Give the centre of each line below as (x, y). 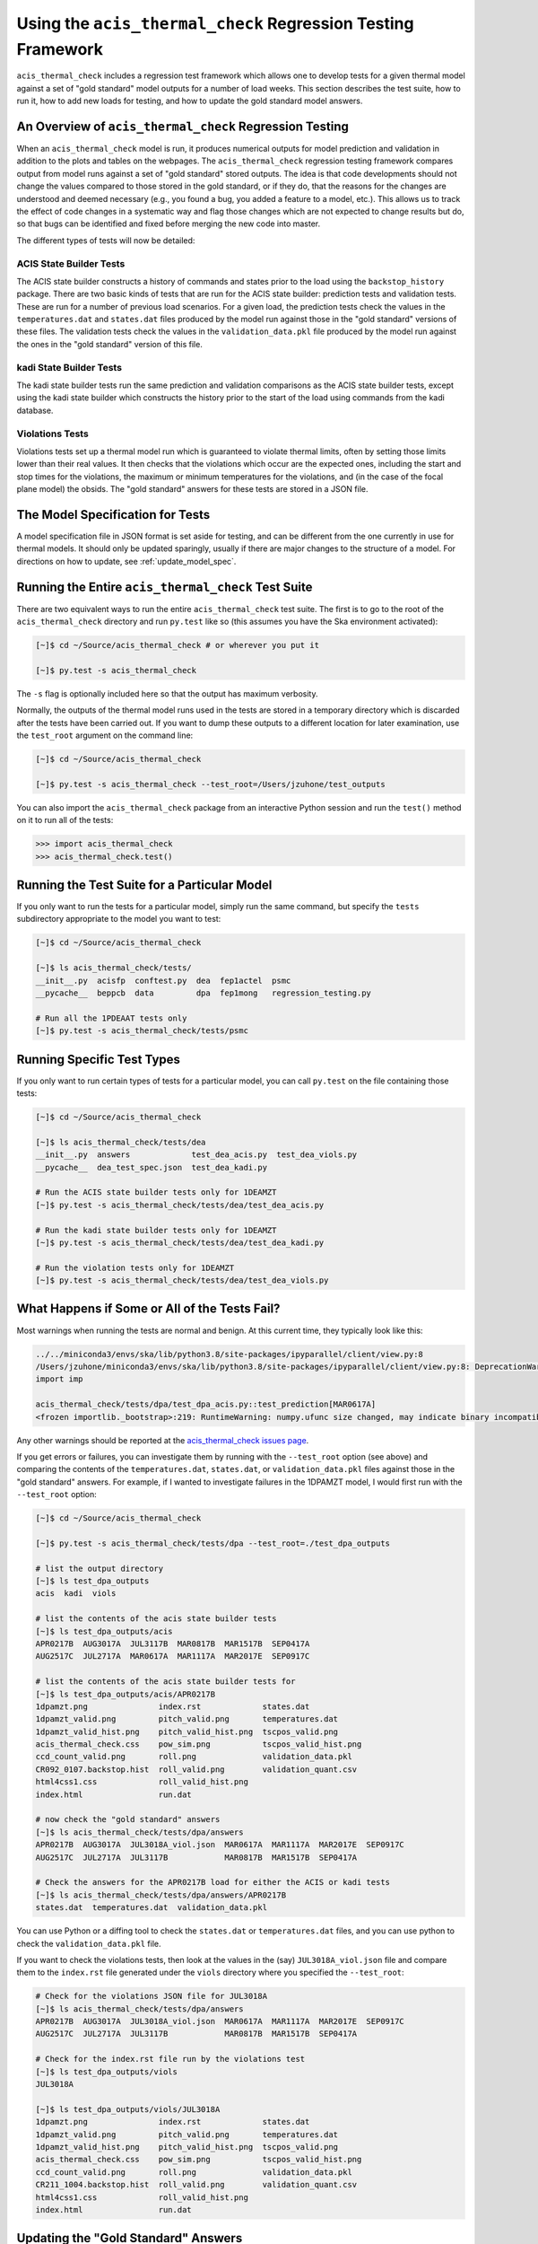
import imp (59, 1379)
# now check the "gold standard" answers (128, 1819)
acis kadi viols (76, 1594)
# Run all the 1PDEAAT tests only (111, 1018)
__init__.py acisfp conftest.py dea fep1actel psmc (163, 980)
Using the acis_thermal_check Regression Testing (215, 23)
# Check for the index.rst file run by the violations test (170, 2059)
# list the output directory (100, 1568)
